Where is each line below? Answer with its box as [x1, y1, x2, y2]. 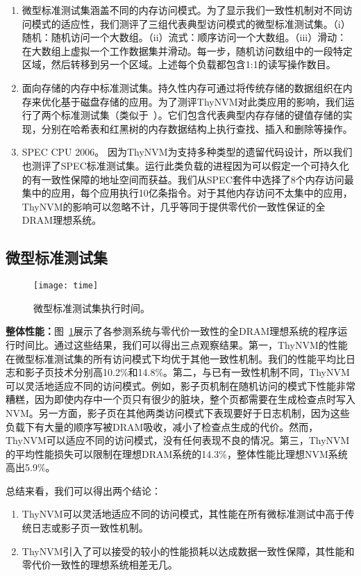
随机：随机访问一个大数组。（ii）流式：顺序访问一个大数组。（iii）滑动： [22, 30, 347, 44]
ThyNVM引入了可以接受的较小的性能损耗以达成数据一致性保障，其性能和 [22, 543, 355, 558]
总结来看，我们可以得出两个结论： [6, 483, 161, 497]
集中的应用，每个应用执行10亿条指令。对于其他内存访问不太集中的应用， [22, 186, 353, 200]
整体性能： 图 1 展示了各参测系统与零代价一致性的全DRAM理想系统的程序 [6, 324, 338, 338]
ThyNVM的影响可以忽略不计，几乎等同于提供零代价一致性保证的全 [22, 199, 326, 213]
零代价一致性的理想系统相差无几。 [22, 557, 178, 572]
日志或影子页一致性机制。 [31, 520, 149, 535]
